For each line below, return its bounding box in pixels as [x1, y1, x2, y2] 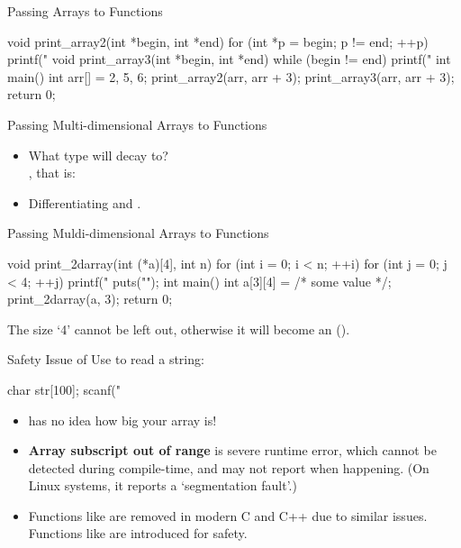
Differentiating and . [28, 193, 141, 212]
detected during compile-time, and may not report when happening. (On [28, 458, 429, 477]
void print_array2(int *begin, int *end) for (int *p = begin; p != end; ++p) [7, 32, 429, 50]
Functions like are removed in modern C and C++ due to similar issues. [28, 506, 428, 525]
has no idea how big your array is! [28, 410, 217, 429]
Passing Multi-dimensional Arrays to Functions [7, 114, 267, 133]
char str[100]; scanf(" [7, 379, 122, 398]
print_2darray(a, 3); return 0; [7, 289, 173, 308]
